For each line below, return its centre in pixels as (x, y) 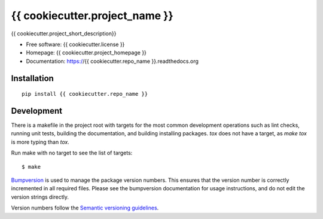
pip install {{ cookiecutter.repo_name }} (85, 94)
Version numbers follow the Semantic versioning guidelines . (85, 208)
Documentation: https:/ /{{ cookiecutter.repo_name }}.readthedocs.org (112, 61)
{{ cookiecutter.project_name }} (92, 16)
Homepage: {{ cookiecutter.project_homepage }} (86, 53)
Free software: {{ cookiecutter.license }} (75, 44)
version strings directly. (40, 197)
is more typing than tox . (40, 142)
